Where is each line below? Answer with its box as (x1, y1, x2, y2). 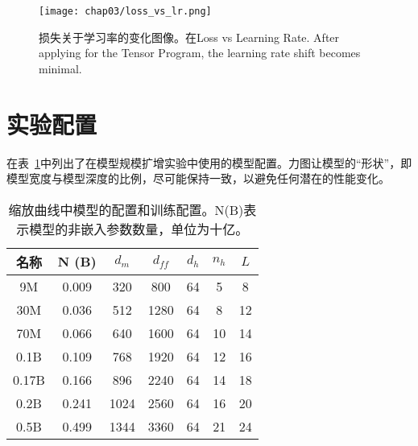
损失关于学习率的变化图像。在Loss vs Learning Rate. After (39, 28, 340, 45)
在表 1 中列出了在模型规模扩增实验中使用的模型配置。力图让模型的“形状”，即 (6, 154, 412, 171)
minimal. (39, 60, 82, 76)
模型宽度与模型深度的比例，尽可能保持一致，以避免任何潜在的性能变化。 (6, 170, 390, 187)
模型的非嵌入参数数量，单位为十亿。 (29, 219, 249, 238)
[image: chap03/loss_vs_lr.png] (39, 6, 212, 17)
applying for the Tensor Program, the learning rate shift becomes (39, 44, 361, 61)
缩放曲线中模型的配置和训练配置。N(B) (8, 200, 244, 219)
